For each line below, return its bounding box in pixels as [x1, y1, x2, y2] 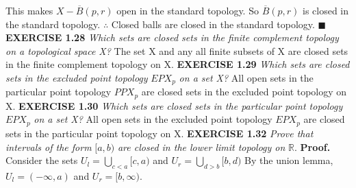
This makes [5, 3, 53, 17]
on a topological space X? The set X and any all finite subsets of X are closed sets [5, 43, 348, 58]
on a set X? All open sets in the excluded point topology [34, 112, 272, 126]
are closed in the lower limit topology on [117, 139, 285, 154]
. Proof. [294, 139, 331, 154]
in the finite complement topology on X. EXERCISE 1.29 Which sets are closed [5, 57, 350, 71]
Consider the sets [5, 153, 78, 167]
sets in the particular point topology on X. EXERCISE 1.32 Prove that [5, 126, 314, 140]
